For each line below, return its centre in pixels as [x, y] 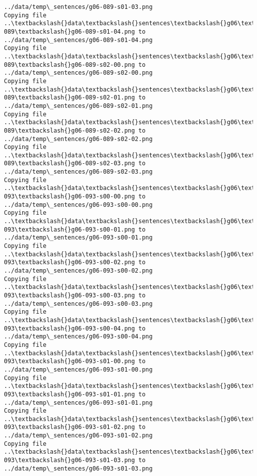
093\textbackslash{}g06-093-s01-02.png [69, 427]
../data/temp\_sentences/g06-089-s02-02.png [78, 139]
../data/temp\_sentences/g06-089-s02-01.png [78, 106]
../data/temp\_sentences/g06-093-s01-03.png [78, 468]
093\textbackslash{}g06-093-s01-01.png [69, 394]
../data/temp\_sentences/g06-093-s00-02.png [78, 271]
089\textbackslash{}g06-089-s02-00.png [69, 65]
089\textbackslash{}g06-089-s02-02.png [69, 130]
